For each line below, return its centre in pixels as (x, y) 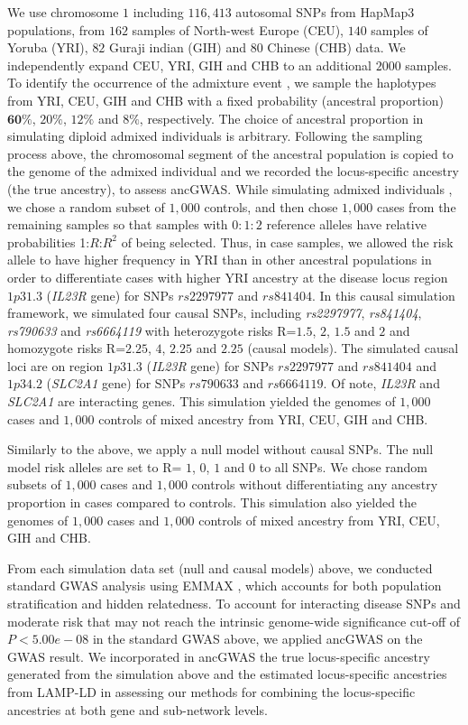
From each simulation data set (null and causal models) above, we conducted (220, 567)
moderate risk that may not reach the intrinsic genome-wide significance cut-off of (234, 621)
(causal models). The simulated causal (353, 348)
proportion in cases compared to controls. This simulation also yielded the (212, 502)
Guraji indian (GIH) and (178, 47)
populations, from (56, 29)
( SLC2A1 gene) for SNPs (116, 383)
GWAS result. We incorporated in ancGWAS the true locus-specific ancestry (219, 656)
